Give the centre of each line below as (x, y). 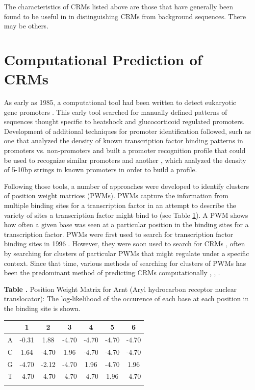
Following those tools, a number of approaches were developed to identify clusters (127, 186)
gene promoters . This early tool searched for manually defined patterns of (116, 112)
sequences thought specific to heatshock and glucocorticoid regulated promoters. (124, 121)
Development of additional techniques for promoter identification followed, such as (127, 131)
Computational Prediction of (103, 59)
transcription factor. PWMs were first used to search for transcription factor (119, 234)
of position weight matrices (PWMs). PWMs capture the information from (116, 195)
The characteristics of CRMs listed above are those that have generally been (119, 6)
